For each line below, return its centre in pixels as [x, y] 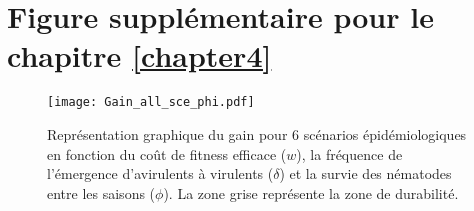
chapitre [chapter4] [139, 55]
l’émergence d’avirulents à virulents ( [160, 173]
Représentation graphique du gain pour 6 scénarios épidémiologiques [257, 133]
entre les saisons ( [101, 192]
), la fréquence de [349, 153]
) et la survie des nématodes [365, 173]
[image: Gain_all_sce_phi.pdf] [151, 102]
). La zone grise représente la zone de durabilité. [311, 192]
